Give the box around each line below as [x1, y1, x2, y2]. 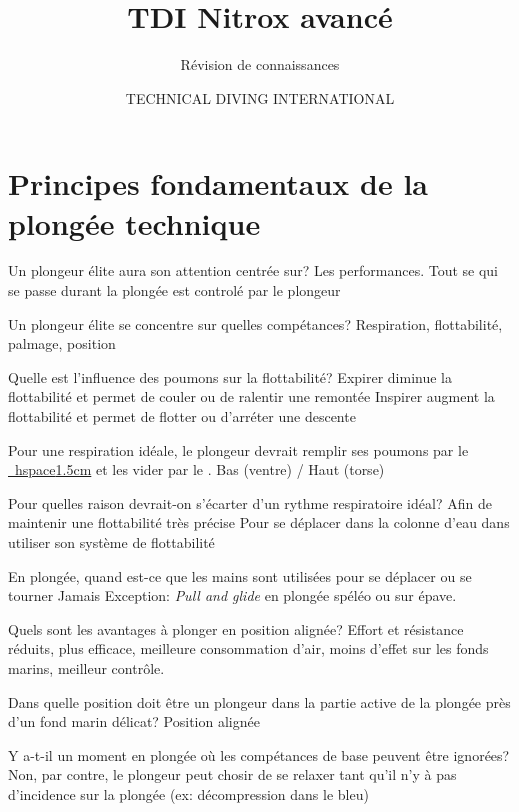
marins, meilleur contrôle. [8, 657, 165, 678]
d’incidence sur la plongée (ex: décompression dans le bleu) [8, 783, 369, 804]
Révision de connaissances [180, 54, 340, 75]
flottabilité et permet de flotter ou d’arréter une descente [8, 406, 356, 426]
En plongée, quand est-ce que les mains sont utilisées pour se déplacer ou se [8, 565, 472, 586]
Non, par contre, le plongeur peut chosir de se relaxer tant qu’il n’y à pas [8, 764, 457, 785]
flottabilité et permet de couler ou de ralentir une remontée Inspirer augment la [8, 386, 495, 407]
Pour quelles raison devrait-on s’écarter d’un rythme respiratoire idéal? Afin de [8, 492, 492, 513]
